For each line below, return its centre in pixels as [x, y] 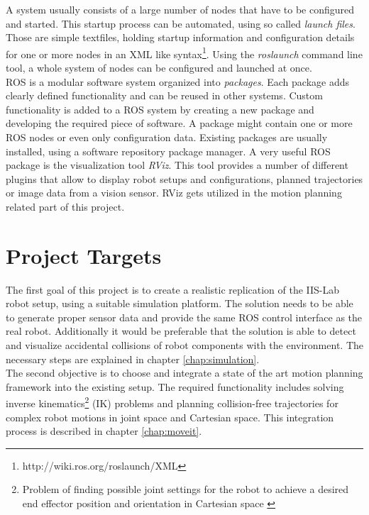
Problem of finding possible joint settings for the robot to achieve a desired [186, 489]
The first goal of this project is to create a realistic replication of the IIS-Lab [173, 289]
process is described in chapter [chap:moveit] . [104, 431]
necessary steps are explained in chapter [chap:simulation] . [133, 359]
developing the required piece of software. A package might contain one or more [179, 123]
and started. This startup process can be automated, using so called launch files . [181, 23]
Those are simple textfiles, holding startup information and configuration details [180, 37]
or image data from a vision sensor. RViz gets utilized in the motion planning [174, 193]
